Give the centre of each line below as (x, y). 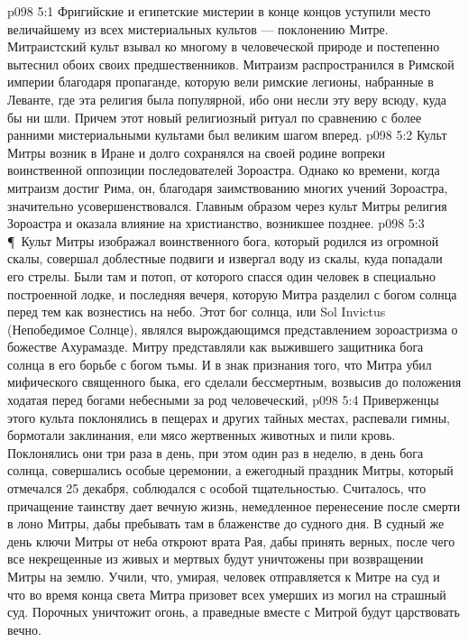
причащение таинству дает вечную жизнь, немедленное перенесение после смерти (234, 505)
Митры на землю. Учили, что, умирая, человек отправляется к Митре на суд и (224, 576)
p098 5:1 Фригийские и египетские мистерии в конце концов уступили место (219, 11)
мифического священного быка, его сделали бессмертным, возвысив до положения (234, 382)
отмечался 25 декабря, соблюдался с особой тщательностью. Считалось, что (217, 488)
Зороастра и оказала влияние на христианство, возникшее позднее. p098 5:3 (216, 223)
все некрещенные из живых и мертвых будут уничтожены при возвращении (216, 559)
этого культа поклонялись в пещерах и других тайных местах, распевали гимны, (229, 417)
